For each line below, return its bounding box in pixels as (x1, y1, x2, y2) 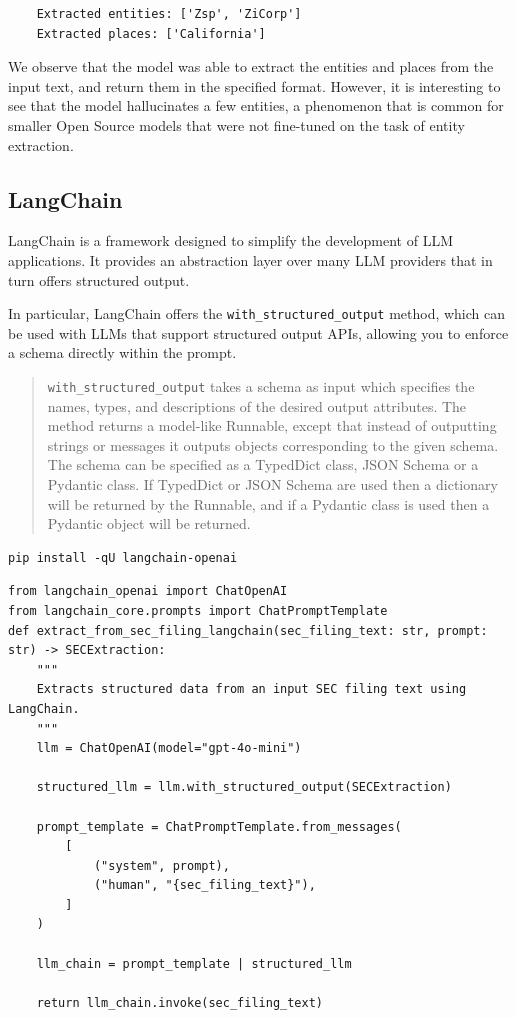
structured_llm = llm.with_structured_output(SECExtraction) (36, 780, 452, 795)
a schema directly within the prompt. (8, 342, 237, 363)
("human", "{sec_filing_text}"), (93, 878, 316, 893)
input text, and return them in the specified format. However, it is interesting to (8, 75, 501, 96)
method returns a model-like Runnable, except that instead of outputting (47, 415, 497, 436)
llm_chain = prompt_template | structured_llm (36, 956, 352, 971)
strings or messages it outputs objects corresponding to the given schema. (47, 434, 499, 455)
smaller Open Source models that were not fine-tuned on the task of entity (8, 114, 465, 135)
